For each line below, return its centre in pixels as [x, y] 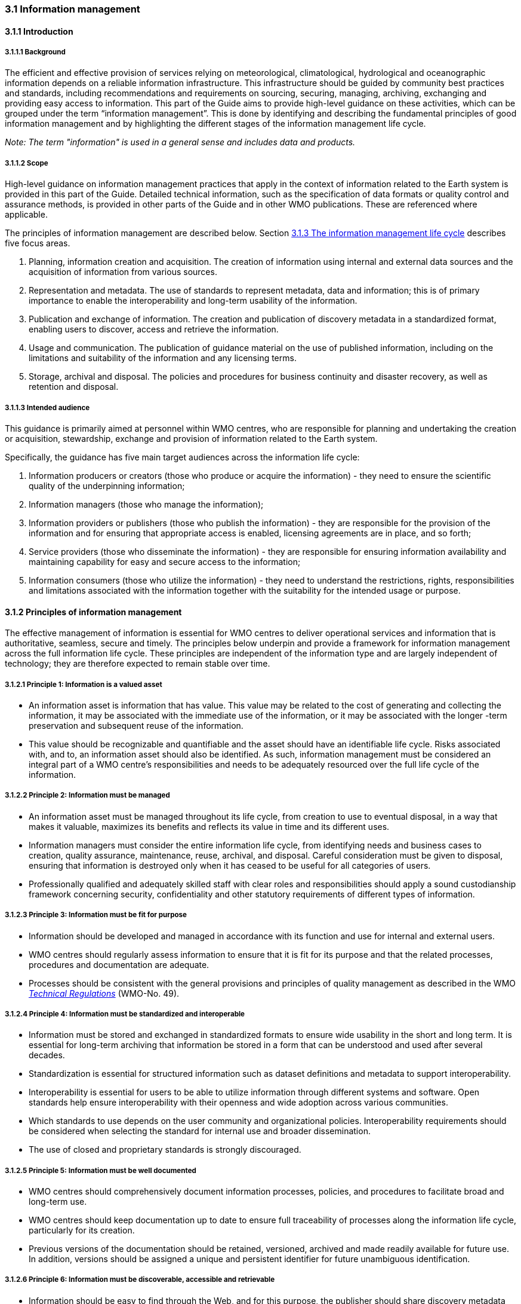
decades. [47, 1055]
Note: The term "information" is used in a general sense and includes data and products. [180, 142]
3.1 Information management [73, 9]
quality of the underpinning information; [107, 485]
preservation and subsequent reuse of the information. [136, 725]
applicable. [26, 215]
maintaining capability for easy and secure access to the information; [165, 561]
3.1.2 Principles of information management [93, 612]
